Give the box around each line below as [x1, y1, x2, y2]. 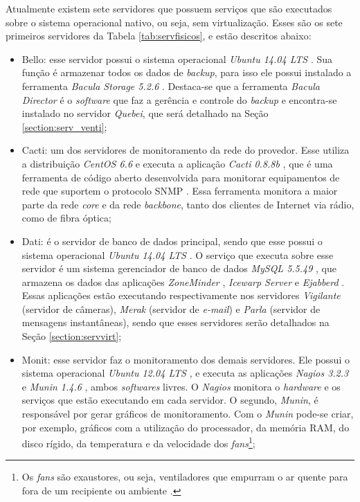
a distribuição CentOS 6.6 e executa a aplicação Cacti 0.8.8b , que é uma [21, 156, 333, 170]
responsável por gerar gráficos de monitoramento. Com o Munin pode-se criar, [21, 406, 354, 421]
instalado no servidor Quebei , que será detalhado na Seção [21, 106, 269, 120]
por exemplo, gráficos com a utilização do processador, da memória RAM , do [21, 420, 350, 434]
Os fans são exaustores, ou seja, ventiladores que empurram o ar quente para [21, 469, 348, 484]
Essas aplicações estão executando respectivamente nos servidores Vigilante [21, 288, 341, 303]
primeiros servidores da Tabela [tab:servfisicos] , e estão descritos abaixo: [6, 28, 312, 43]
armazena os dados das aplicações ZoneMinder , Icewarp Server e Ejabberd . [21, 274, 345, 289]
